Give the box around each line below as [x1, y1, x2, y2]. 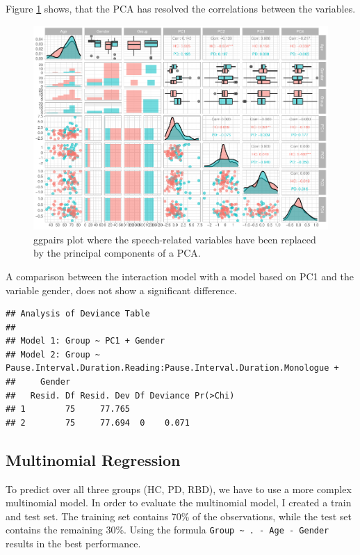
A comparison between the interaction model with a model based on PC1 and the [6, 268, 354, 283]
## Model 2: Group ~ [6, 349, 101, 360]
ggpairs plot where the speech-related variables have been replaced [33, 232, 316, 246]
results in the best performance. [6, 536, 141, 551]
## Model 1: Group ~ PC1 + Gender [6, 336, 165, 346]
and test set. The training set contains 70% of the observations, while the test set [6, 508, 352, 523]
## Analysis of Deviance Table [6, 309, 150, 319]
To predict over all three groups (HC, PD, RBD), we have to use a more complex [6, 481, 352, 496]
